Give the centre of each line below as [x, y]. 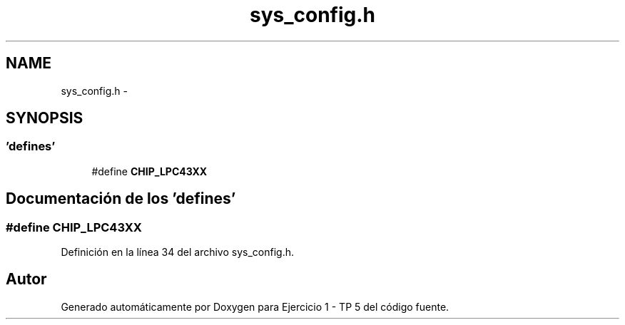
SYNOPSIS [45, 118]
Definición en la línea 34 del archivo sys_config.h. [177, 252]
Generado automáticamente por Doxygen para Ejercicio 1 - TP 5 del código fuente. [255, 306]
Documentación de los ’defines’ [121, 199]
